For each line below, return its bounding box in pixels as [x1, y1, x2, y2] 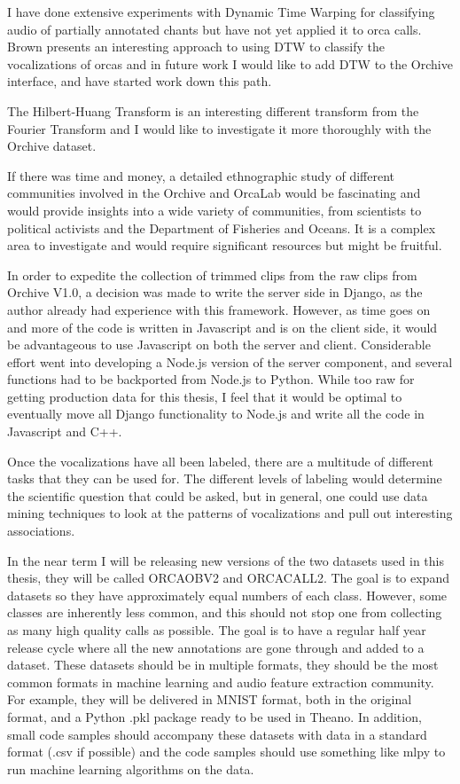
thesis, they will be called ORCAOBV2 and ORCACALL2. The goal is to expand [7, 568, 449, 587]
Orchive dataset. [7, 137, 97, 155]
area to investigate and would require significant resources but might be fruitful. [7, 236, 442, 255]
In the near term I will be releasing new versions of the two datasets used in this [7, 551, 444, 569]
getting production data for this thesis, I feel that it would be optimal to [7, 387, 402, 405]
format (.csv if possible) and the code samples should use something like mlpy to [7, 742, 446, 761]
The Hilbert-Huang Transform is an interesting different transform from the [7, 101, 419, 120]
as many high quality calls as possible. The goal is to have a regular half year [7, 621, 426, 639]
